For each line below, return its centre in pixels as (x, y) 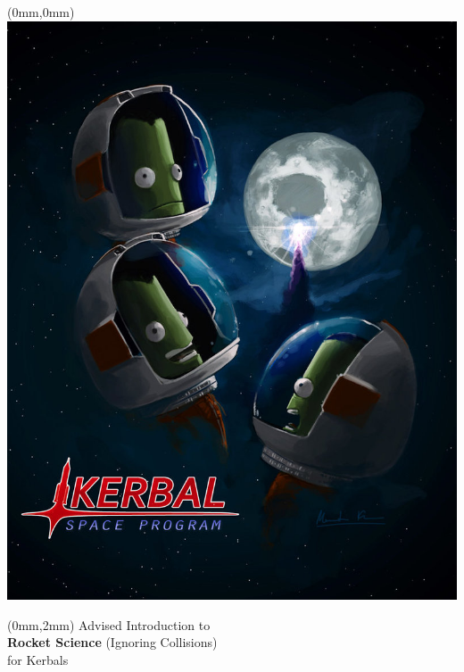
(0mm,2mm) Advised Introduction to (109, 624)
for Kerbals (38, 659)
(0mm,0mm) (41, 12)
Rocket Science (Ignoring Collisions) (112, 642)
